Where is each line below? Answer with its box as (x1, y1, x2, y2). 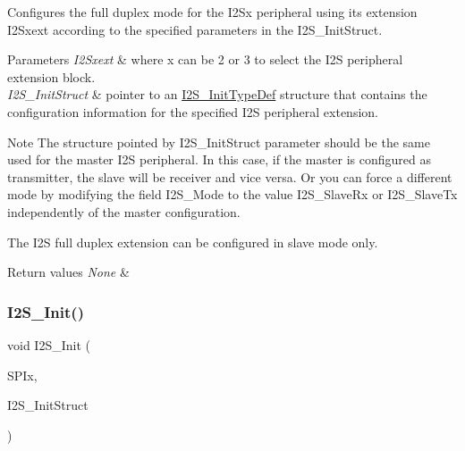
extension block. (7, 67, 96, 86)
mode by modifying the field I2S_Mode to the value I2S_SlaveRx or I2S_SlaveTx (7, 185, 458, 204)
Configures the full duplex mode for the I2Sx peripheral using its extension (7, 3, 418, 21)
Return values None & (7, 263, 130, 281)
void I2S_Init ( (7, 335, 90, 354)
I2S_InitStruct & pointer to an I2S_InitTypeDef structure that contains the (7, 85, 427, 104)
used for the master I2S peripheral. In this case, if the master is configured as (7, 150, 432, 169)
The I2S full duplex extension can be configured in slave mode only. (7, 232, 378, 251)
